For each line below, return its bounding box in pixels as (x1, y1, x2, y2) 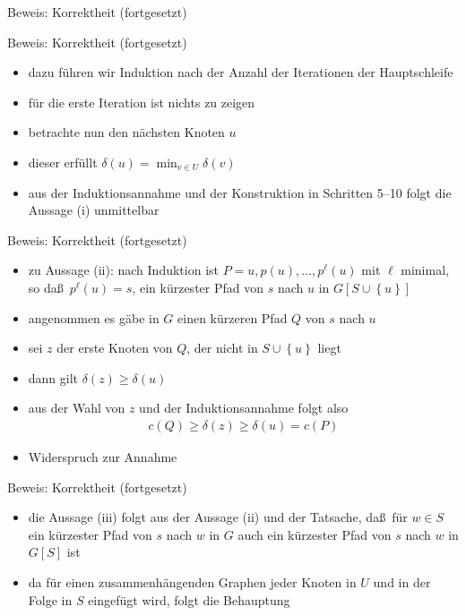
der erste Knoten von (56, 338, 173, 357)
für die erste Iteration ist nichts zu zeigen (28, 92, 255, 111)
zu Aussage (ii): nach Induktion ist (28, 261, 219, 279)
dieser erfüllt (28, 152, 98, 171)
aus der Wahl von (28, 398, 125, 417)
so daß (28, 278, 64, 296)
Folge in (28, 590, 73, 609)
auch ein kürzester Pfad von (237, 525, 392, 543)
